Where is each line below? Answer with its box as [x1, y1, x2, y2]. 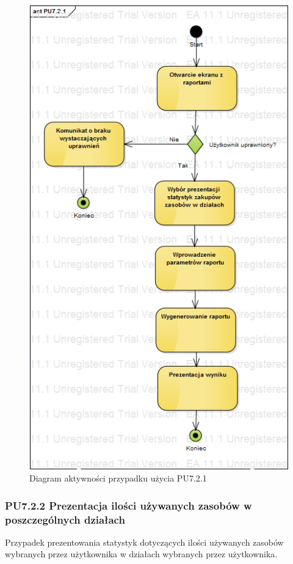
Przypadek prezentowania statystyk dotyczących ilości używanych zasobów [5, 535, 284, 548]
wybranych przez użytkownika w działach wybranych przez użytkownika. [5, 548, 278, 560]
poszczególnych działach [5, 511, 125, 527]
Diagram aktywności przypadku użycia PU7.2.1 [29, 472, 207, 485]
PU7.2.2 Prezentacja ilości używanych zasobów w [5, 497, 252, 513]
